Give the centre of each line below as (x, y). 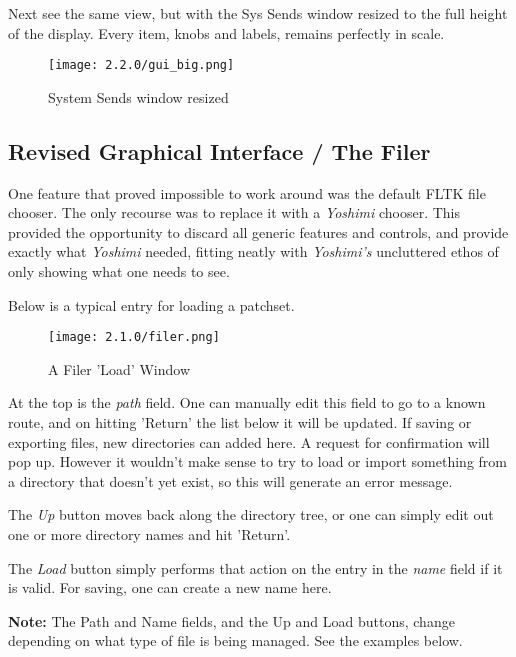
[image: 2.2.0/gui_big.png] (141, 65)
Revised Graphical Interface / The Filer (219, 150)
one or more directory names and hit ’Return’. (149, 534)
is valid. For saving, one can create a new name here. (170, 587)
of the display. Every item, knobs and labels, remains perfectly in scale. (226, 32)
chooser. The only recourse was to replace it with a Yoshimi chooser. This (234, 212)
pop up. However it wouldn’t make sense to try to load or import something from (257, 461)
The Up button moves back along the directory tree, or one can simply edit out (251, 514)
